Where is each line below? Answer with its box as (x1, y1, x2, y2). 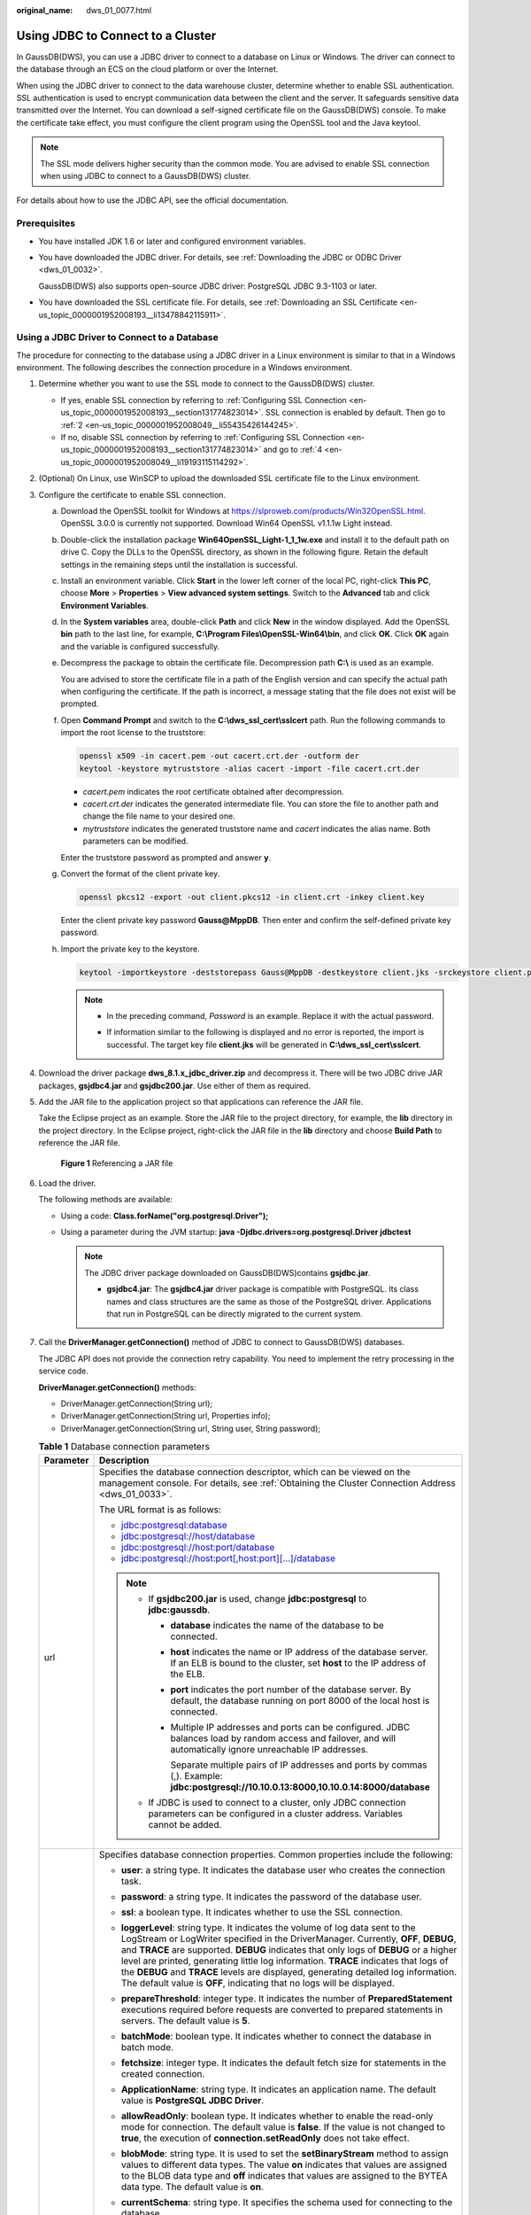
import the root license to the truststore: (60, 727, 206, 738)
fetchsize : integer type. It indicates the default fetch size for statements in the (120, 2056, 447, 2069)
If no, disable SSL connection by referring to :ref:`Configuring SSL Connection (60, 432, 345, 442)
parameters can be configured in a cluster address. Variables (148, 1807, 403, 1820)
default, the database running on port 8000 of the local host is (170, 1694, 430, 1706)
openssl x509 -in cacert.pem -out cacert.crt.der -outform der (79, 751, 360, 761)
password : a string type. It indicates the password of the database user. (120, 1890, 422, 1902)
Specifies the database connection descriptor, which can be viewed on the (98, 1465, 411, 1478)
